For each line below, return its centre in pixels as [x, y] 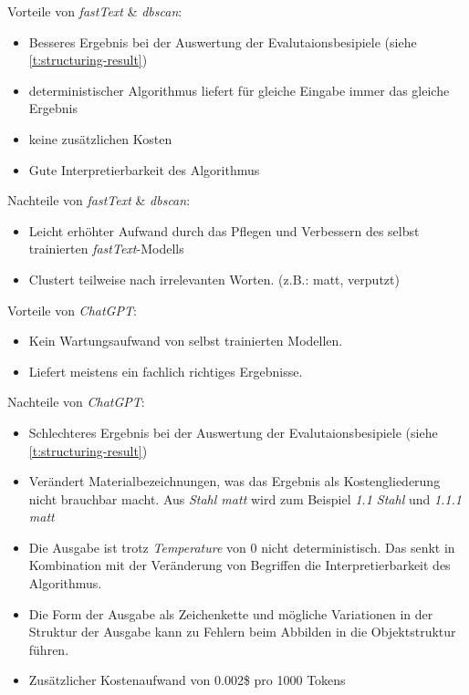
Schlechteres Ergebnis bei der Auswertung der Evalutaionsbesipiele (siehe [233, 432]
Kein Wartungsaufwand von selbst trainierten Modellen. [186, 341]
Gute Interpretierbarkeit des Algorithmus [144, 169]
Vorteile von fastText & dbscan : [95, 11]
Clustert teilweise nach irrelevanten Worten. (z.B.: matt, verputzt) [214, 279]
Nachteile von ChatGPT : [76, 402]
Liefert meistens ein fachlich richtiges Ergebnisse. [166, 371]
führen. [49, 649]
